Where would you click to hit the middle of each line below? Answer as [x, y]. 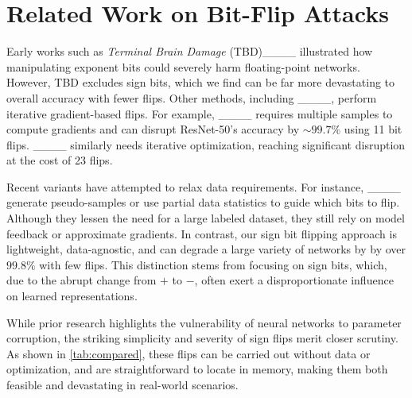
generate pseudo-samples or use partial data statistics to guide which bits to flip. [203, 202]
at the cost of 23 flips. [60, 160]
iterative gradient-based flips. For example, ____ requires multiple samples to [200, 113]
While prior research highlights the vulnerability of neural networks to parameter [204, 322]
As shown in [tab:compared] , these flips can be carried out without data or [189, 353]
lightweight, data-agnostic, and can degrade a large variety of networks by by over [206, 249]
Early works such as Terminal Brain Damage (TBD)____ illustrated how [190, 51]
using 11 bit [373, 129]
